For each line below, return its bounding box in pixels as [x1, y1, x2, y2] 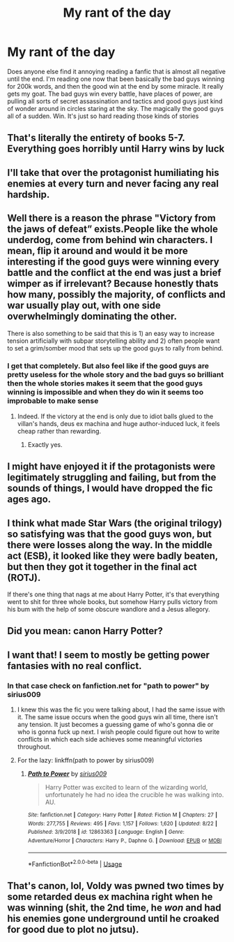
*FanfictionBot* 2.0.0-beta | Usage [27, 858, 123, 868]
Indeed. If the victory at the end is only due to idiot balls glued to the [17, 412, 214, 420]
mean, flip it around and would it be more [7, 245, 188, 257]
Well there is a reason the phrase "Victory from [7, 212, 216, 224]
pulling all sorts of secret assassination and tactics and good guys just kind [7, 96, 223, 105]
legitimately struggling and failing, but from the [7, 471, 217, 483]
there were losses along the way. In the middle [7, 539, 212, 551]
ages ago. [7, 494, 52, 506]
